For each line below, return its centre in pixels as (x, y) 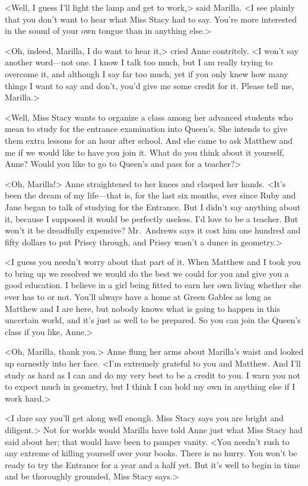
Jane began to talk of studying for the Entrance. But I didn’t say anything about (153, 206)
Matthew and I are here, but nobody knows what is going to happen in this (142, 308)
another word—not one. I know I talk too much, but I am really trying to (139, 62)
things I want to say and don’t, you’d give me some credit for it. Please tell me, (150, 85)
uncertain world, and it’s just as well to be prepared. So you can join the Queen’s (153, 320)
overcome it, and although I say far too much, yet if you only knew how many (147, 73)
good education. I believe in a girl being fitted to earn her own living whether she (153, 285)
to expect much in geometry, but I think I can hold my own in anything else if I (150, 386)
